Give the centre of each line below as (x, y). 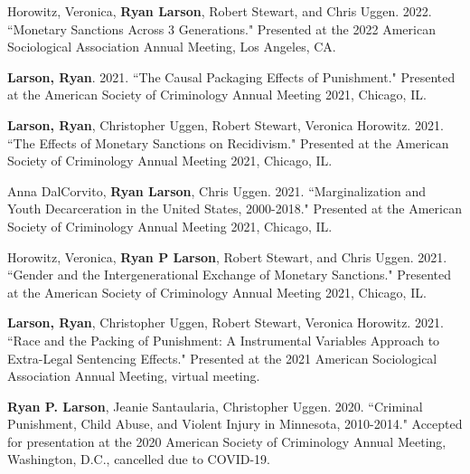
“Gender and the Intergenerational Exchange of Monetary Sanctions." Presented (230, 275)
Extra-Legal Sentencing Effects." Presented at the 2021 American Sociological (222, 358)
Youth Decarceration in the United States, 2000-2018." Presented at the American (235, 209)
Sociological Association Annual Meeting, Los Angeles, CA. (172, 47)
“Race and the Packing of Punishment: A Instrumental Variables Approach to (224, 340)
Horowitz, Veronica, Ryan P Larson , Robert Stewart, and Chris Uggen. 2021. (227, 256)
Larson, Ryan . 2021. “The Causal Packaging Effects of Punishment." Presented (231, 76)
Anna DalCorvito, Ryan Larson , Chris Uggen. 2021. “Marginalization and (217, 190)
